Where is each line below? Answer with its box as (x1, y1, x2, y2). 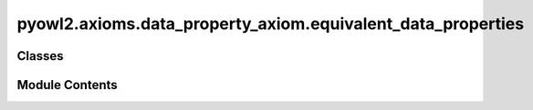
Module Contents (16, 77, 118, 93)
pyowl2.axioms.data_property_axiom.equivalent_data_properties (16, 14, 525, 34)
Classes (16, 48, 64, 64)
